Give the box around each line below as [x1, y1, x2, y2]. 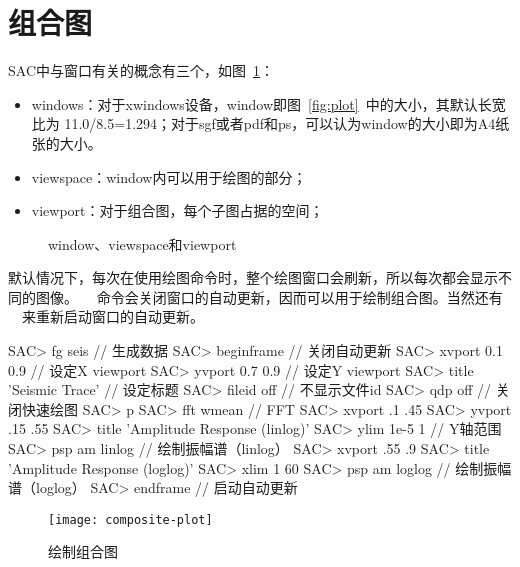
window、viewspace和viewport [48, 233, 237, 254]
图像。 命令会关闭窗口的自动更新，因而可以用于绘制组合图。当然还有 [35, 286, 503, 307]
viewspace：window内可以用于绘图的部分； [31, 166, 307, 187]
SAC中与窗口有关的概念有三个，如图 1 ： [8, 60, 274, 81]
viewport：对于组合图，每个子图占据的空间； [31, 200, 324, 221]
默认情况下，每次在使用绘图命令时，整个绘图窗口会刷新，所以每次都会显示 [8, 267, 498, 288]
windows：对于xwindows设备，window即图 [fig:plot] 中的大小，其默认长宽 [31, 93, 506, 114]
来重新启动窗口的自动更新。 [21, 306, 204, 327]
